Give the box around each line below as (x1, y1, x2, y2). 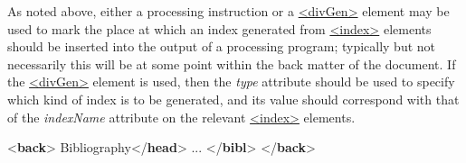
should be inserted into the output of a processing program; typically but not (7, 37, 436, 56)
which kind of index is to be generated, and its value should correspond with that (7, 89, 460, 108)
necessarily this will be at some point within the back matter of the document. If (7, 54, 456, 73)
